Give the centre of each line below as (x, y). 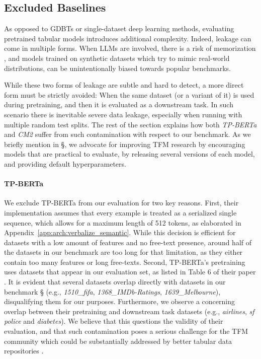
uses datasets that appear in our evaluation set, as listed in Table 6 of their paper (130, 272)
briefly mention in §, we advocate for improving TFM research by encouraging (125, 144)
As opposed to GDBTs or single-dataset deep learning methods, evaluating (119, 28)
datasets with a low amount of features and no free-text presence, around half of (128, 242)
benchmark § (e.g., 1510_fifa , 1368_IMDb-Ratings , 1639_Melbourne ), (112, 291)
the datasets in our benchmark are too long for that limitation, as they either (123, 252)
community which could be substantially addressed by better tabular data (118, 341)
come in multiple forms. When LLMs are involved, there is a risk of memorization (130, 48)
